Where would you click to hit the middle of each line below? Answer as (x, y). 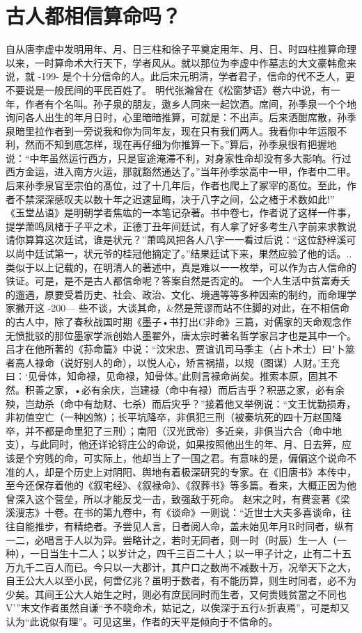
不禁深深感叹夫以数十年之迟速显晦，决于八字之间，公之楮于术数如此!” (175, 199)
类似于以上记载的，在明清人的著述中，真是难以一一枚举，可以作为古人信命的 (181, 267)
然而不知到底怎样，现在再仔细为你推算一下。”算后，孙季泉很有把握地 (181, 144)
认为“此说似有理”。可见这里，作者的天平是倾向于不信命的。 (142, 622)
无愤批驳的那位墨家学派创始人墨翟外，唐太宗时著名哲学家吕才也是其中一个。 (181, 335)
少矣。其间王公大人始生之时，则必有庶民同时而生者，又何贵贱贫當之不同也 (176, 594)
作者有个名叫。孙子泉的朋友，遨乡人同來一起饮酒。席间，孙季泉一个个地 (190, 103)
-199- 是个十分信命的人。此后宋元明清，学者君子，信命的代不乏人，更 (196, 76)
